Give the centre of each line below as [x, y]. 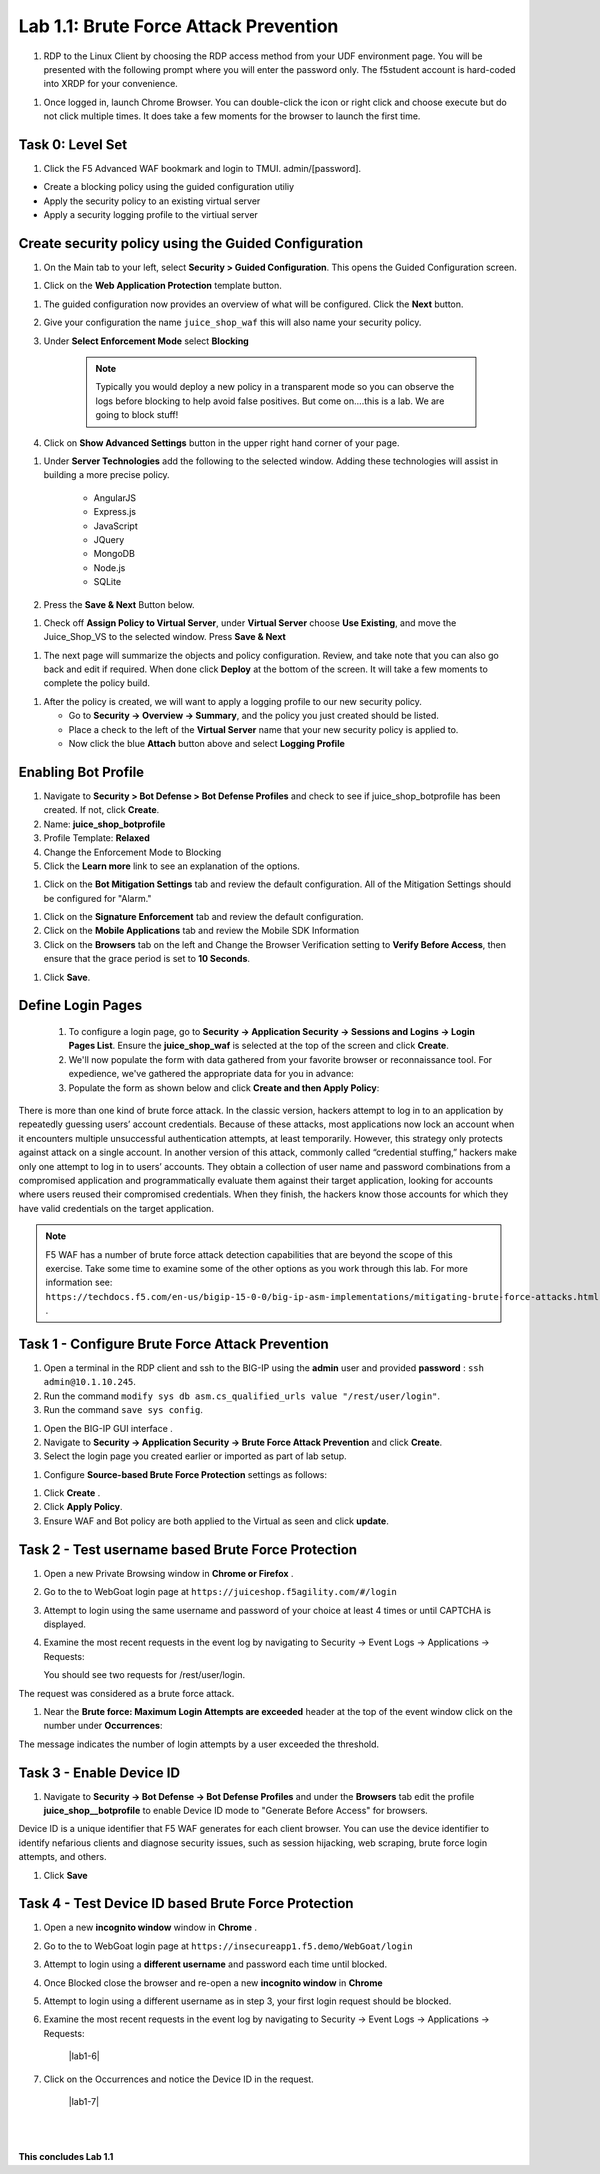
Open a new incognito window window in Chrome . [150, 1927]
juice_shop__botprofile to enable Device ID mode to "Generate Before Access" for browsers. [236, 1810]
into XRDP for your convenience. [111, 84]
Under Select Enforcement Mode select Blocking [146, 341]
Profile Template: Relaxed [96, 838]
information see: [79, 1282]
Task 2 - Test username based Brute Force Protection [188, 1549]
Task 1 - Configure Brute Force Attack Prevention [173, 1343]
